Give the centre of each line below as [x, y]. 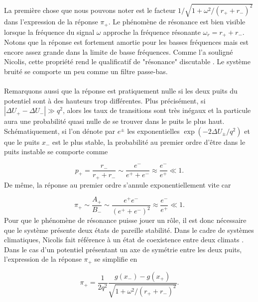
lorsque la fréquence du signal [49, 32]
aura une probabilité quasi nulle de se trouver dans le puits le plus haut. [114, 121]
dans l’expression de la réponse [51, 22]
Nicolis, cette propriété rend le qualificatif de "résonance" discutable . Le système [127, 61]
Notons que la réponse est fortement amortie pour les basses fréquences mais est [126, 42]
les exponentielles [153, 131]
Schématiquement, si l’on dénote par [60, 131]
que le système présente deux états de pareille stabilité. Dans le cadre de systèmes [129, 230]
